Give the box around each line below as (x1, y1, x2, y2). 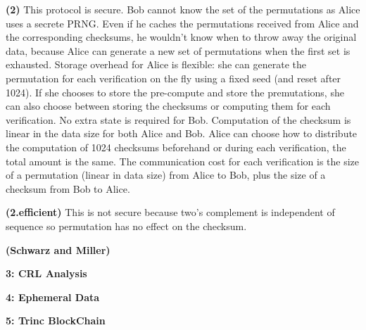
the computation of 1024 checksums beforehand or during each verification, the (6, 139, 346, 154)
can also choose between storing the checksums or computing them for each (6, 99, 331, 113)
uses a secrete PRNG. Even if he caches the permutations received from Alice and (6, 15, 359, 30)
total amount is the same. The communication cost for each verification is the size (6, 153, 360, 168)
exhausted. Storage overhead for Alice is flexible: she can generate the (6, 57, 306, 72)
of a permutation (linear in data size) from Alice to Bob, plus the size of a (6, 167, 326, 182)
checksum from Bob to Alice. (6, 181, 130, 196)
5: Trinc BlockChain (6, 313, 106, 328)
